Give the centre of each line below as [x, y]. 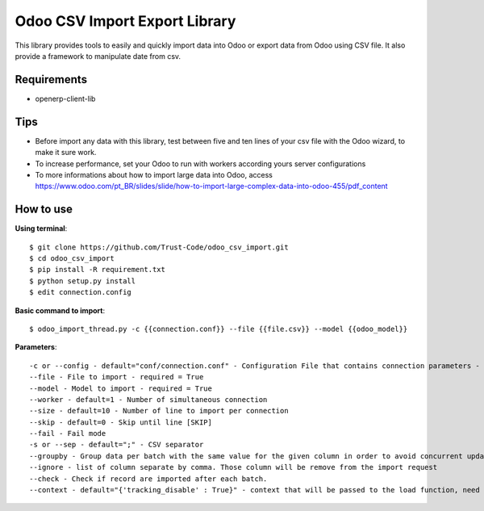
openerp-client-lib [65, 98]
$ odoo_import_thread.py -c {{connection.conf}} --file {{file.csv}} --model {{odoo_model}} [219, 329]
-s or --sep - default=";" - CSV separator [117, 445]
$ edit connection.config [81, 292]
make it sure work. [66, 153]
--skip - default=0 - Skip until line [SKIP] [121, 422]
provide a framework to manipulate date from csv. [98, 56]
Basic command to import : [60, 310]
